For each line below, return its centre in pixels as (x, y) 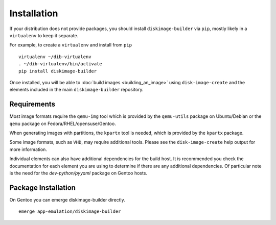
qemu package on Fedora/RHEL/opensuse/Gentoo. (63, 123)
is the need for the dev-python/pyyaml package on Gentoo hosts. (78, 173)
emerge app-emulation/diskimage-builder (70, 211)
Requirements (32, 104)
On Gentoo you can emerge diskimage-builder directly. (67, 199)
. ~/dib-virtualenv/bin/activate (60, 64)
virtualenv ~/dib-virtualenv (55, 57)
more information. (28, 149)
